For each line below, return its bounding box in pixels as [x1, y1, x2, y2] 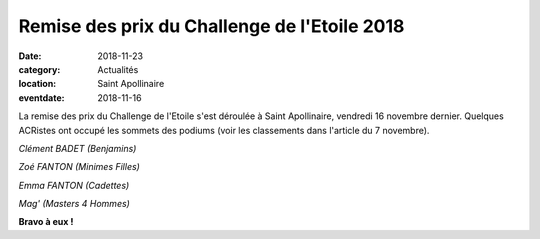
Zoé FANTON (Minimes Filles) [18, 161, 140, 173]
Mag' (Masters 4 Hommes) [18, 198, 130, 210]
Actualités [97, 63, 139, 75]
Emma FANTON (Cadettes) [18, 179, 130, 191]
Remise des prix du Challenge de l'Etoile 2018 [18, 15, 405, 37]
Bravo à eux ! [18, 216, 74, 228]
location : [18, 78, 57, 90]
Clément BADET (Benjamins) [18, 142, 137, 154]
